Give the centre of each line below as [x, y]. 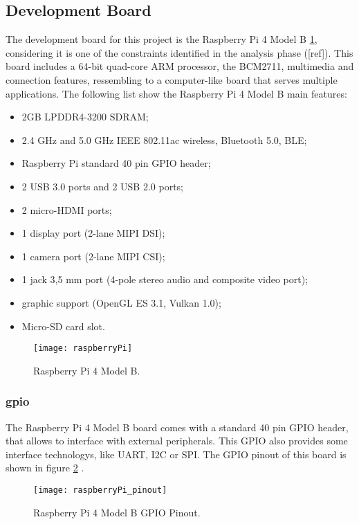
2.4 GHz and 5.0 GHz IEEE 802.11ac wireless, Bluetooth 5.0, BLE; [164, 139]
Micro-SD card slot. [63, 326]
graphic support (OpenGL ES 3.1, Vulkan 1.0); [121, 302]
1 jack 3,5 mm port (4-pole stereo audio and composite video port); [165, 279]
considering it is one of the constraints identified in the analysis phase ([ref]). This [179, 52]
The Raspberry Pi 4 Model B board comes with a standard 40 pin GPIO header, [177, 427]
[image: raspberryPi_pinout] [100, 490]
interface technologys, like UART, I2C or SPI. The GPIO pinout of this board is [176, 454]
